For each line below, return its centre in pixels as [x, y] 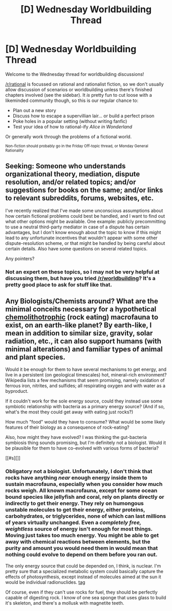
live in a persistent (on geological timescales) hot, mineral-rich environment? [86, 375]
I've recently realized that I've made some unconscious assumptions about [84, 210]
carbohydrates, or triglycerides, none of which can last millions [86, 516]
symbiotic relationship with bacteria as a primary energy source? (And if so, [85, 407]
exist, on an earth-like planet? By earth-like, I [79, 325]
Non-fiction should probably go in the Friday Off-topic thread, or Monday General [77, 146]
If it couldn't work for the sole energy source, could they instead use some [84, 401]
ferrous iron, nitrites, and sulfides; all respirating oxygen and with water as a [85, 386]
